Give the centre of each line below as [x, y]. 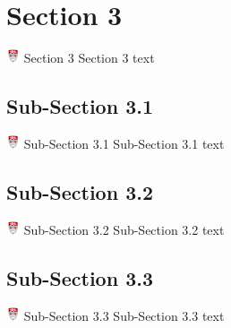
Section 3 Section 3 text [89, 58]
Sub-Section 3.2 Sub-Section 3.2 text [124, 230]
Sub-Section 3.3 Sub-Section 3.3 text [124, 315]
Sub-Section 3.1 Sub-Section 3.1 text [124, 144]
